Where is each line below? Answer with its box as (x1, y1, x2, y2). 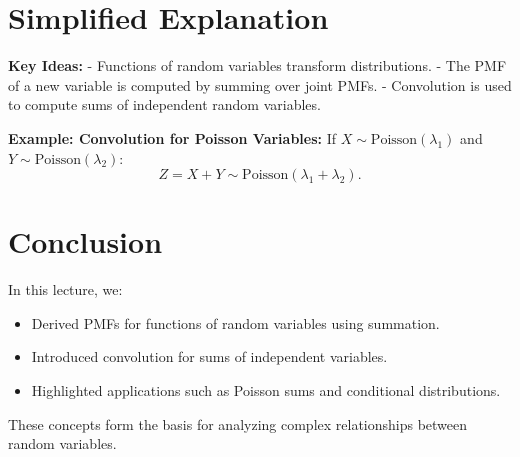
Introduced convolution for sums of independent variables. (31, 346, 388, 367)
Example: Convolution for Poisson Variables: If (8, 127, 337, 148)
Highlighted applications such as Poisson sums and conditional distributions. (31, 380, 501, 400)
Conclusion (8, 221, 163, 262)
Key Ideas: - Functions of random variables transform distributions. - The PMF (8, 55, 507, 76)
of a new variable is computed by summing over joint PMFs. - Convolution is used (8, 74, 512, 95)
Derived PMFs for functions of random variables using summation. (31, 312, 440, 333)
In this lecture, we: (8, 279, 123, 300)
